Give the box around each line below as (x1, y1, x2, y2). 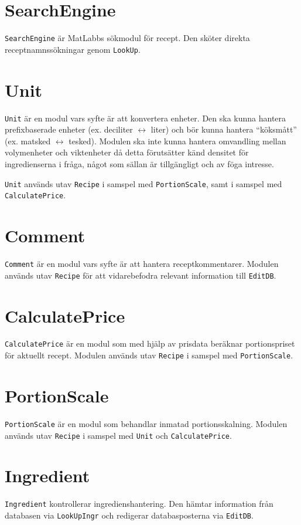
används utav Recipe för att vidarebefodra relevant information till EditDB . (5, 269, 276, 281)
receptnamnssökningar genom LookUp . (5, 43, 141, 55)
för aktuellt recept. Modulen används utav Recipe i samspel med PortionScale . (5, 349, 293, 361)
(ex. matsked (5, 134, 51, 147)
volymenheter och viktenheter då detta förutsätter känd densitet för (5, 146, 249, 158)
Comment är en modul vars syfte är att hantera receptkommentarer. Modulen (5, 258, 279, 270)
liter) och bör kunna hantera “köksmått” (150, 123, 297, 136)
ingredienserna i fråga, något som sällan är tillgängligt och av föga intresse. (5, 158, 274, 170)
